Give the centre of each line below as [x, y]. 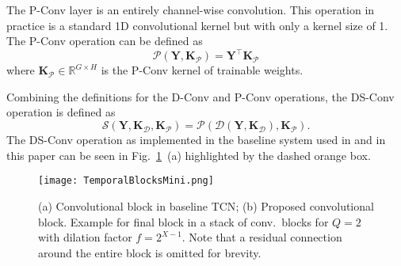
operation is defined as [61, 112]
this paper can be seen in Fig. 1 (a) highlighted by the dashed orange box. [189, 155]
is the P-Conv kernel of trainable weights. [202, 70]
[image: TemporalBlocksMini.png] [126, 181]
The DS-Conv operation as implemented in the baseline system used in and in [196, 140]
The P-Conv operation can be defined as [105, 41]
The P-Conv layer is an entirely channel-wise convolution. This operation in [191, 9]
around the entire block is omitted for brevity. [150, 252]
